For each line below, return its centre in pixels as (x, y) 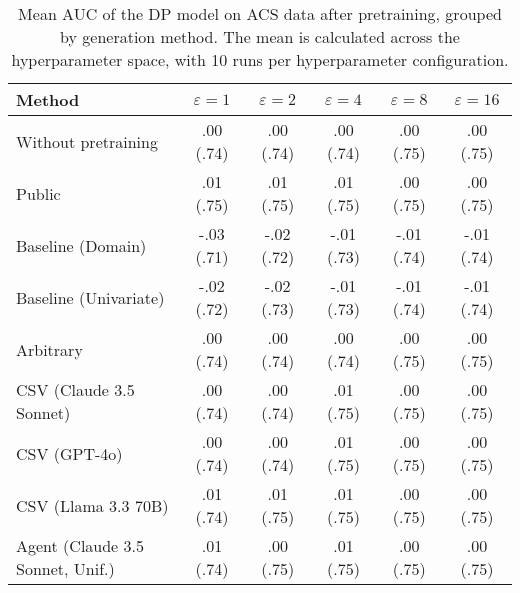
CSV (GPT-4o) (69, 453)
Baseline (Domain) (81, 245)
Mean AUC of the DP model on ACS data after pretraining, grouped (260, 13)
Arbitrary (49, 349)
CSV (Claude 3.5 (75, 389)
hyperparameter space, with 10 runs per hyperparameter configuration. (260, 59)
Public (38, 193)
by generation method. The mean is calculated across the (260, 36)
